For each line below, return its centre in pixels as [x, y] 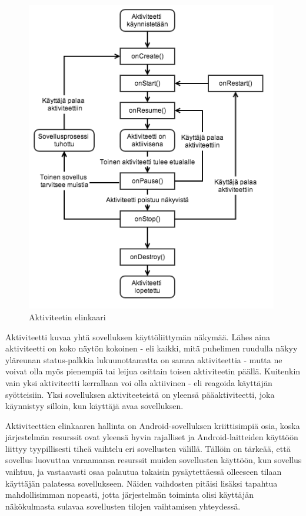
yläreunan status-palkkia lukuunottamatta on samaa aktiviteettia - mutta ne [144, 359]
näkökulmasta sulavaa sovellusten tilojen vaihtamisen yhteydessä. [123, 506]
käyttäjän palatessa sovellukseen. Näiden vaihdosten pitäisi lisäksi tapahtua [142, 483]
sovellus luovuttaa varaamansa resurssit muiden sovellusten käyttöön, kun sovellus [154, 460]
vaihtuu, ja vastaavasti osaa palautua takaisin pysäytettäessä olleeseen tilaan [144, 472]
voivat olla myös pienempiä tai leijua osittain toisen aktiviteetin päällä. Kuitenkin [153, 371]
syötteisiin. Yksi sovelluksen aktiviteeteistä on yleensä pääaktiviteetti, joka [140, 394]
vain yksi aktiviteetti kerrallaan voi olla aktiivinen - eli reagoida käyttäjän [139, 382]
